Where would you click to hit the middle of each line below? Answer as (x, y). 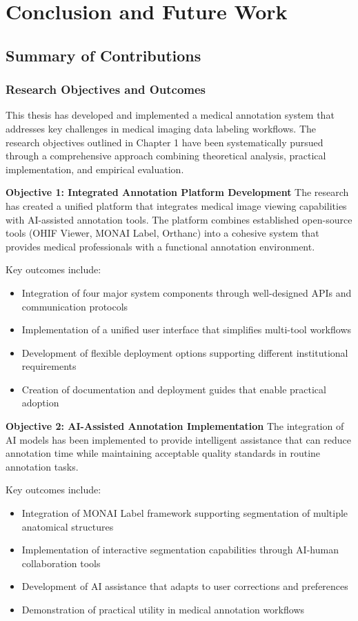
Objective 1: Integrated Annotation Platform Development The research (177, 192)
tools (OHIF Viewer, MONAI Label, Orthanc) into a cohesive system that (162, 233)
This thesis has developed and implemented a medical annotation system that (170, 115)
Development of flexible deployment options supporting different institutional (185, 352)
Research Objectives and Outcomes (106, 89)
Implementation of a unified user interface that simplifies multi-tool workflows (186, 329)
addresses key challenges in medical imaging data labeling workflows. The (161, 128)
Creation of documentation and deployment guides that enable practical (174, 389)
